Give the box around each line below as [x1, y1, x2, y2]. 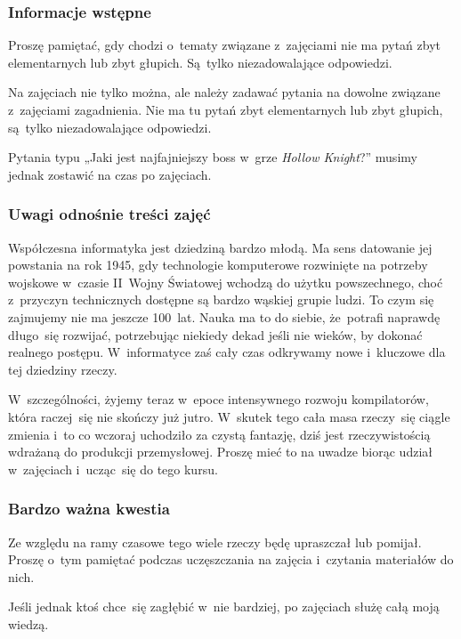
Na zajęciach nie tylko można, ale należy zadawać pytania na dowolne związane [8, 83, 441, 101]
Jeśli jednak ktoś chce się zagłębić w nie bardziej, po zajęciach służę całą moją [8, 597, 440, 616]
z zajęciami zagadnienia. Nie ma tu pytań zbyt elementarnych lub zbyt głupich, [8, 101, 443, 118]
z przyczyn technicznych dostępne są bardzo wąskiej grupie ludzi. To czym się [8, 290, 434, 309]
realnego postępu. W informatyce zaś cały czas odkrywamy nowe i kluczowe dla [8, 343, 446, 361]
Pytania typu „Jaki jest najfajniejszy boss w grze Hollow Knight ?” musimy [8, 148, 417, 166]
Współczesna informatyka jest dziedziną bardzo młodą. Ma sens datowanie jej [8, 238, 433, 256]
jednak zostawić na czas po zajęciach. [8, 165, 212, 183]
